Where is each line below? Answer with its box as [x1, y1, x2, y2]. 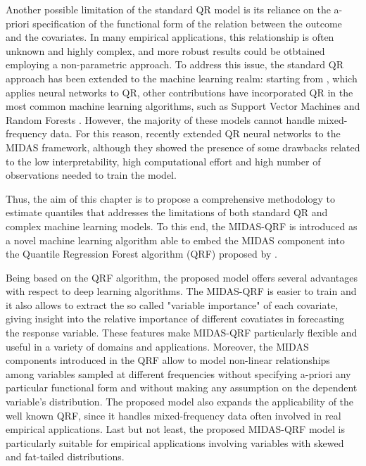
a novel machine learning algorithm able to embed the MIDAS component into [6, 232, 345, 247]
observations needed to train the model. [6, 168, 177, 182]
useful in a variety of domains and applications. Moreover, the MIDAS [6, 339, 309, 353]
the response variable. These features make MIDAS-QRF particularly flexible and [6, 325, 358, 340]
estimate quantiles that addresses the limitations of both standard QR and [6, 205, 328, 220]
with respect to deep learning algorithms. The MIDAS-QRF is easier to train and [6, 284, 357, 298]
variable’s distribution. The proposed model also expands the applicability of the [6, 394, 354, 409]
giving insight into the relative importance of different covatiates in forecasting [6, 311, 345, 326]
